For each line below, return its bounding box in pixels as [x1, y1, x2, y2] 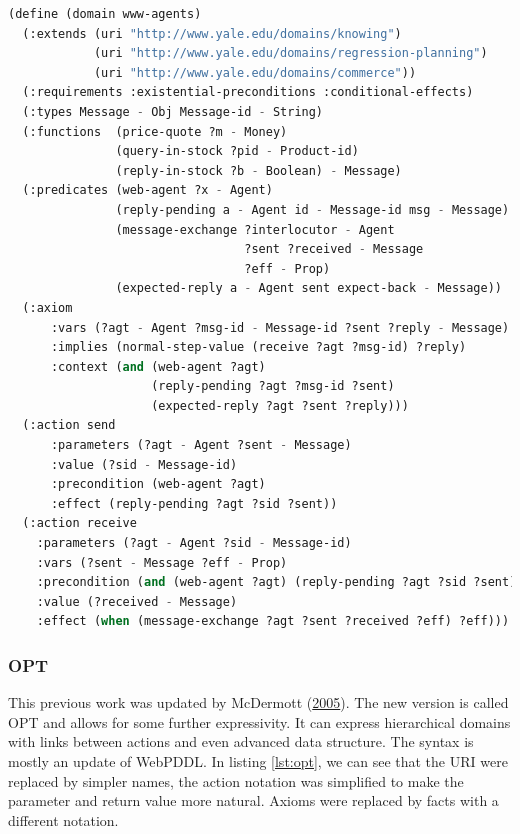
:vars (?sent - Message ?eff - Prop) [36, 555, 288, 570]
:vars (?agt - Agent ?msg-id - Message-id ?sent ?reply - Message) [50, 320, 510, 335]
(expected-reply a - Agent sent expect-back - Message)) [115, 281, 502, 296]
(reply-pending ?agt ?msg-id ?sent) [151, 379, 395, 394]
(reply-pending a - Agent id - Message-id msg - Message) [115, 202, 510, 217]
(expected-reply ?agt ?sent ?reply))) [151, 398, 409, 413]
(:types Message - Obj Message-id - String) [22, 104, 324, 119]
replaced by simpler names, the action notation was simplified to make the [8, 770, 464, 791]
